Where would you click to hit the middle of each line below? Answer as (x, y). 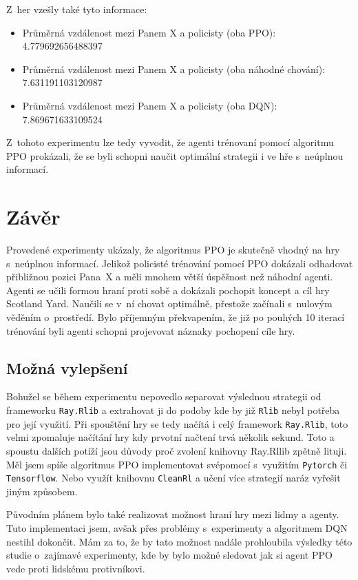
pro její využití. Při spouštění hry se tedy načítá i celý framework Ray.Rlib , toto (177, 423)
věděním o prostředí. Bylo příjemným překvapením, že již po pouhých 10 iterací (176, 317)
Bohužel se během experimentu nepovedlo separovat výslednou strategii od (164, 396)
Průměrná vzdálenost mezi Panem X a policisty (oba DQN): (150, 105)
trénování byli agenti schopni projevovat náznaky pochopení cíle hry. (151, 330)
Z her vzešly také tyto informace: (77, 9)
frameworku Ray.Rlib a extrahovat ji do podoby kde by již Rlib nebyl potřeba (173, 410)
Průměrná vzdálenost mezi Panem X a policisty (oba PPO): (149, 32)
